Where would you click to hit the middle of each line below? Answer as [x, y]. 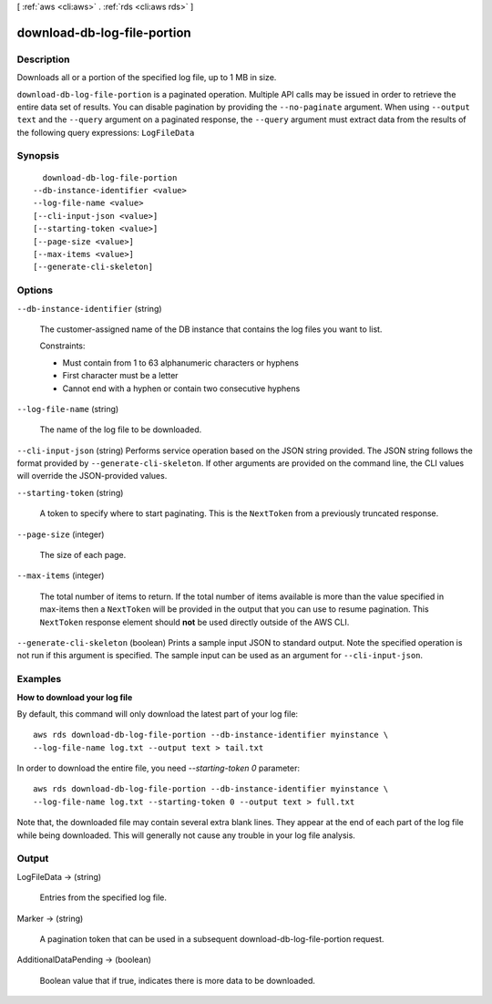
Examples [39, 679]
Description [43, 59]
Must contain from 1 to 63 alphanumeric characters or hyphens [181, 362]
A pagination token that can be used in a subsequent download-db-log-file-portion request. [212, 938]
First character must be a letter [120, 376]
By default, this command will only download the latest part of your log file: [158, 714]
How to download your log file [75, 697]
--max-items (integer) [61, 575]
